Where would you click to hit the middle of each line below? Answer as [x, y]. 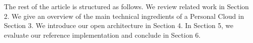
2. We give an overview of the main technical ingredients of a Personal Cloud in [124, 16]
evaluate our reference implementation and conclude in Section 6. [102, 35]
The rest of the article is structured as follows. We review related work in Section [126, 6]
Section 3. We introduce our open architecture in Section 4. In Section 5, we [119, 25]
